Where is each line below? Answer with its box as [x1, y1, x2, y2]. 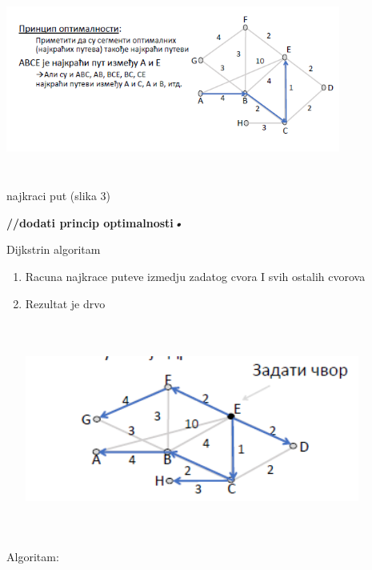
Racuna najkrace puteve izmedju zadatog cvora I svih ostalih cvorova [25, 267, 366, 284]
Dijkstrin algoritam [6, 241, 101, 258]
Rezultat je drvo [25, 295, 106, 311]
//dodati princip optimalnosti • [6, 214, 184, 231]
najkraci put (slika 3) [6, 187, 111, 204]
